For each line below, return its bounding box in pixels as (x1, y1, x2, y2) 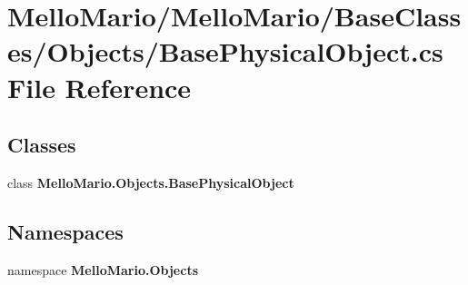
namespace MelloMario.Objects (7, 260, 198, 279)
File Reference (7, 68, 192, 105)
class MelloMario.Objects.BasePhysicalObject (7, 172, 294, 192)
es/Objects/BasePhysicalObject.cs (7, 33, 443, 70)
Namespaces (7, 217, 124, 245)
